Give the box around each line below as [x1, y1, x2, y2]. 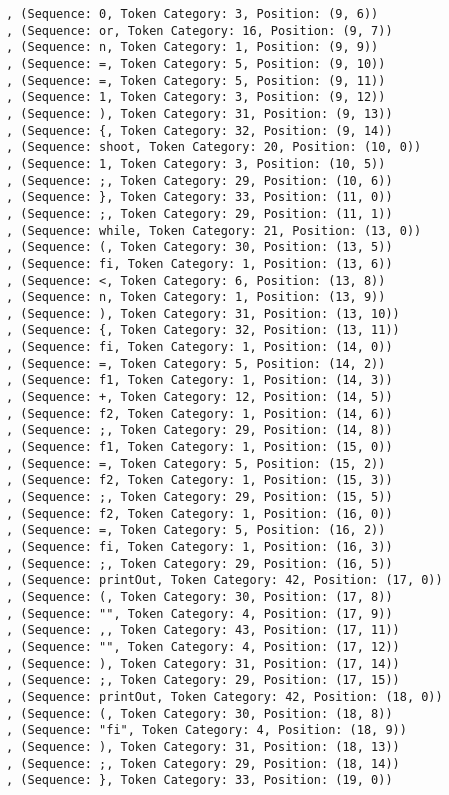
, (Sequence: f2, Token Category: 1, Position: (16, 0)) [6, 506, 393, 521]
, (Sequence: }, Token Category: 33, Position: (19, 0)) [6, 773, 393, 788]
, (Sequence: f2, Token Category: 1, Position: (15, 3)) [6, 473, 393, 488]
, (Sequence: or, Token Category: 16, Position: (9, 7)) [6, 23, 393, 38]
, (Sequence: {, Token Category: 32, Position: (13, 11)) [6, 323, 400, 338]
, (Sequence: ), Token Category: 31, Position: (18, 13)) [6, 739, 400, 754]
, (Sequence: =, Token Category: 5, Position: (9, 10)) [6, 56, 386, 71]
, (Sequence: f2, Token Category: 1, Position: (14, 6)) [6, 406, 393, 421]
